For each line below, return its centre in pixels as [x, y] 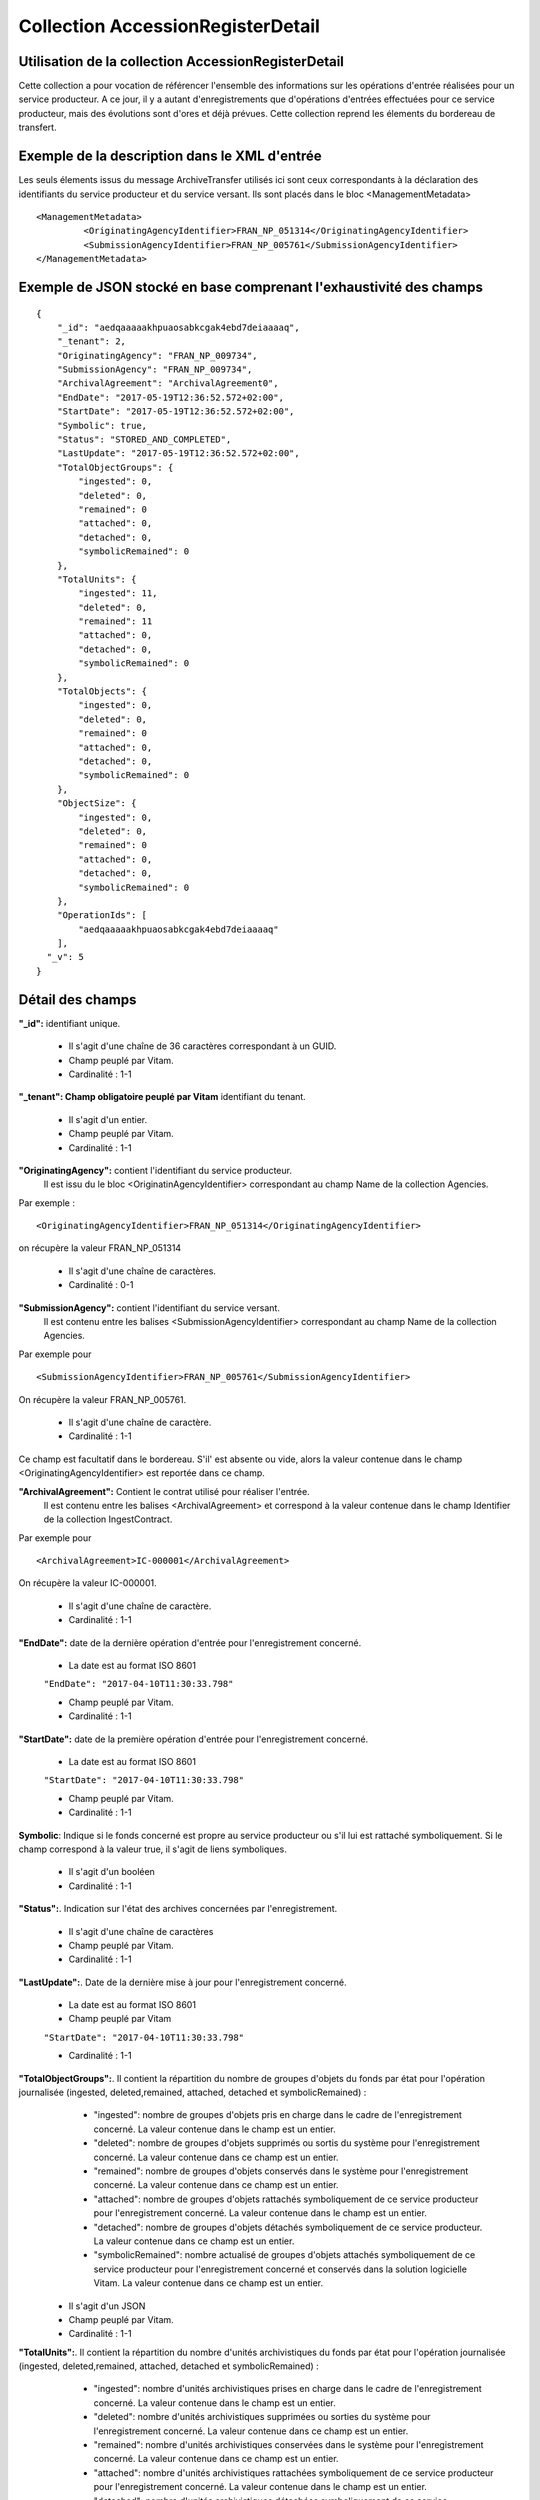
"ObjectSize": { [96, 803]
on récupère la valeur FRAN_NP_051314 [100, 1248]
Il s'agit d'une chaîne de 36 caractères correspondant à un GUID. [202, 1046]
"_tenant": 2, [91, 341]
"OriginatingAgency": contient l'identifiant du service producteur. [155, 1170]
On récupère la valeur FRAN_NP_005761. [102, 1399]
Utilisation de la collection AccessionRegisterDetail [181, 61]
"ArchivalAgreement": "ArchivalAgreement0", [167, 383]
